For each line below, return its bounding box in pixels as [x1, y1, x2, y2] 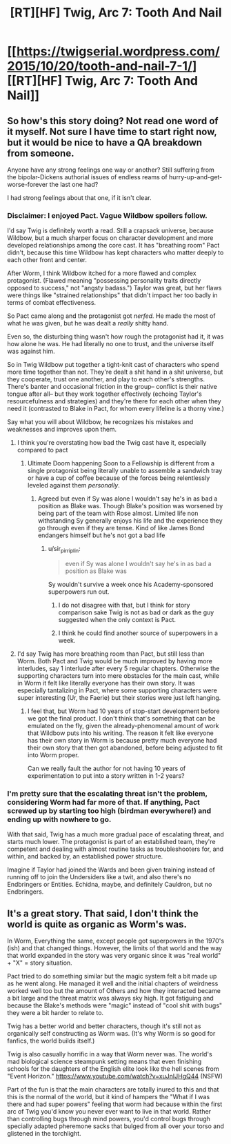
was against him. [7, 347, 55, 356]
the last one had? [49, 181, 99, 188]
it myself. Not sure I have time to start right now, [7, 126, 217, 137]
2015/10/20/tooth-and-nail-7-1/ [7, 59, 193, 74]
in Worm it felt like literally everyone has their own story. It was [17, 679, 195, 688]
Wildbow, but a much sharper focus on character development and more [7, 234, 214, 242]
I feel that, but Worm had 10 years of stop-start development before [27, 707, 220, 715]
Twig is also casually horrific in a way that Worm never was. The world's [7, 1050, 212, 1058]
